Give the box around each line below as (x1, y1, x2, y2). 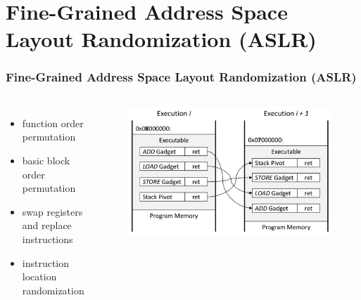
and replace (22, 218, 72, 233)
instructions (22, 231, 73, 246)
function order (22, 115, 84, 130)
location (22, 269, 57, 284)
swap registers (22, 204, 83, 219)
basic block (22, 152, 70, 167)
